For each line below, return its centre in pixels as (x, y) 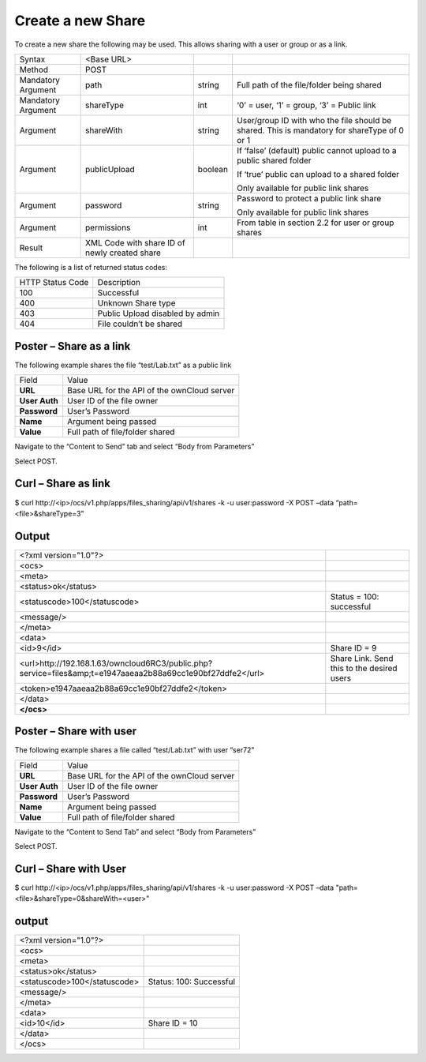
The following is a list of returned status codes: (91, 267)
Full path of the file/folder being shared (309, 84)
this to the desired (364, 668)
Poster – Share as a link (73, 346)
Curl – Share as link (62, 484)
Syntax (32, 59)
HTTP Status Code (54, 283)
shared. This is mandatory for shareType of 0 (320, 130)
